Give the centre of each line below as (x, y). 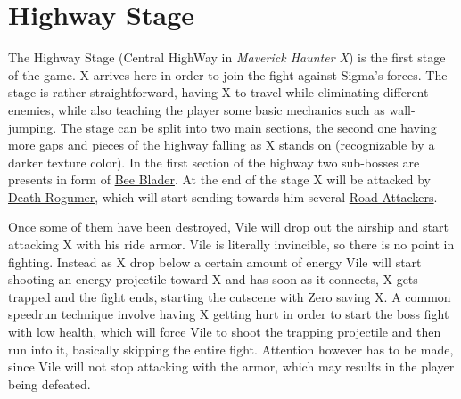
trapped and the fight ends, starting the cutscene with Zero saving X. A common (230, 296)
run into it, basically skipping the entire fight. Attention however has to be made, (231, 349)
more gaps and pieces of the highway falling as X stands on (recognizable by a (222, 145)
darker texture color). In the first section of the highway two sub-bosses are (214, 162)
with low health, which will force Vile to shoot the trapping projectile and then (225, 332)
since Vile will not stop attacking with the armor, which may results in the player (231, 366)
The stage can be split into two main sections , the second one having (248, 127)
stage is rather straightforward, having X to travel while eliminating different (218, 92)
